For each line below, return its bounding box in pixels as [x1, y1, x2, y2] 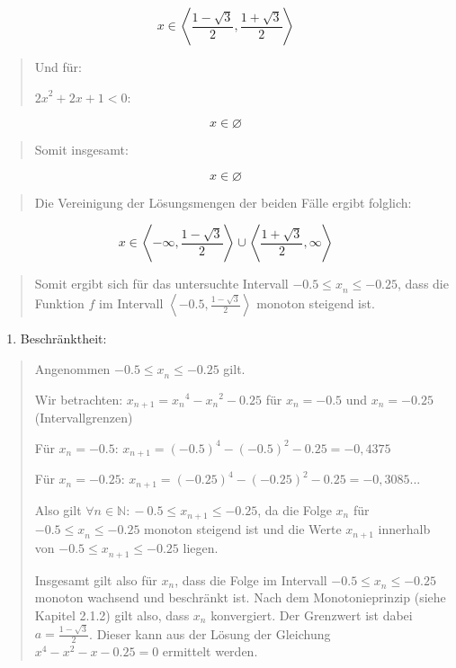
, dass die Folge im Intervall [174, 570, 327, 589]
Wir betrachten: [34, 389, 123, 408]
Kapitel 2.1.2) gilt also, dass [34, 605, 190, 624]
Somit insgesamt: [34, 140, 129, 159]
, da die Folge [257, 500, 332, 519]
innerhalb [378, 520, 431, 539]
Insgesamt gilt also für [34, 570, 157, 589]
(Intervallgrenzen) [34, 408, 133, 427]
